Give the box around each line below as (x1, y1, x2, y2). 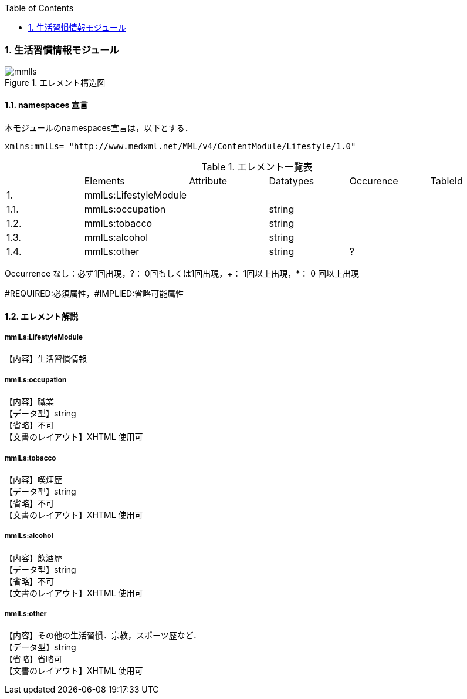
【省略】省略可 (5, 654, 62, 664)
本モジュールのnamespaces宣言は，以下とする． (5, 122, 193, 133)
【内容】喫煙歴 (5, 474, 62, 485)
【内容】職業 (5, 396, 54, 407)
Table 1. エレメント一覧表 (201, 160, 313, 173)
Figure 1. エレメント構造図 (5, 77, 106, 88)
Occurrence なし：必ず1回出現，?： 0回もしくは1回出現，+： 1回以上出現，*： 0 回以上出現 (5, 268, 359, 278)
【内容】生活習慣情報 (5, 354, 87, 364)
